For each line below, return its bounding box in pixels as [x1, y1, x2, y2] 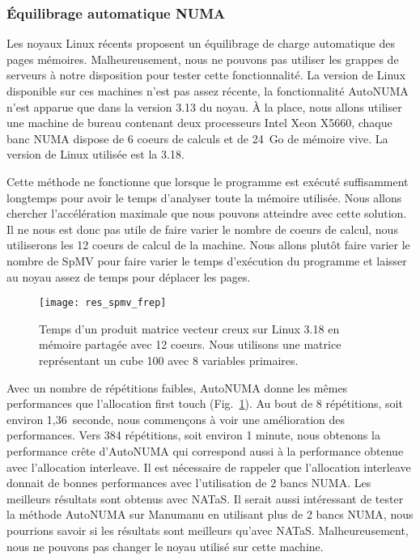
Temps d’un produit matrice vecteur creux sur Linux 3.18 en [39, 320, 340, 337]
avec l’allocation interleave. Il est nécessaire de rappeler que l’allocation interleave [6, 458, 411, 475]
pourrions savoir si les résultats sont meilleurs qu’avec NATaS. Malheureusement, [6, 521, 409, 538]
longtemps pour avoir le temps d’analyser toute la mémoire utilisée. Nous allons [6, 189, 402, 206]
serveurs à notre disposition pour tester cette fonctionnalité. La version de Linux [6, 66, 406, 83]
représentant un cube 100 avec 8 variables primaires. [39, 351, 299, 368]
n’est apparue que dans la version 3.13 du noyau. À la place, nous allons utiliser [6, 98, 402, 115]
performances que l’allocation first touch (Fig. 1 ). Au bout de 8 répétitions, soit [6, 395, 403, 412]
